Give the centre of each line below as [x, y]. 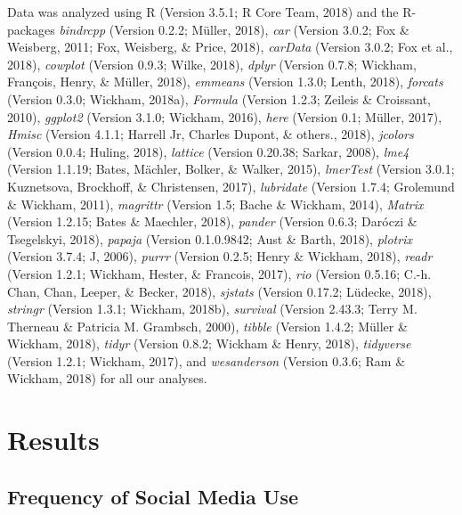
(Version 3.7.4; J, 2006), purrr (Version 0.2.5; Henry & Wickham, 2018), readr [220, 256]
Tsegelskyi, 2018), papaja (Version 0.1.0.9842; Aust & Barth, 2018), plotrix [210, 238]
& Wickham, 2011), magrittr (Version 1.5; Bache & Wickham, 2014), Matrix [215, 204]
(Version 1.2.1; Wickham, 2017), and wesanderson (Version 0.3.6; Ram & [207, 360]
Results [53, 440]
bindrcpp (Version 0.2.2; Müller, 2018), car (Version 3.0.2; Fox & [234, 29]
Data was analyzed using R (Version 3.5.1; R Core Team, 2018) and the [203, 12]
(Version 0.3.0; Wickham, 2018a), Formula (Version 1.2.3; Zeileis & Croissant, [219, 98]
